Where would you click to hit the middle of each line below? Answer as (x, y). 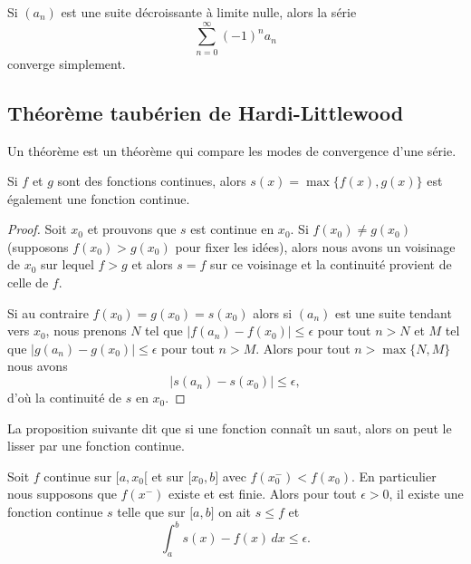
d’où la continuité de (65, 398)
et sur (168, 476)
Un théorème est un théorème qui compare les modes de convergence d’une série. (232, 150)
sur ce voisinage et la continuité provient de (331, 264)
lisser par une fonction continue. (96, 446)
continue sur (78, 476)
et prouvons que (132, 229)
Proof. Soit (37, 229)
